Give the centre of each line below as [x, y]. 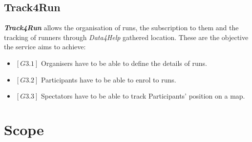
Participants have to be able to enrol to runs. [109, 79]
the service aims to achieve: [45, 47]
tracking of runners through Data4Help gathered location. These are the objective [126, 37]
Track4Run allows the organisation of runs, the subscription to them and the [121, 28]
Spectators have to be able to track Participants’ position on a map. [143, 96]
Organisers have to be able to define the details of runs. [124, 63]
